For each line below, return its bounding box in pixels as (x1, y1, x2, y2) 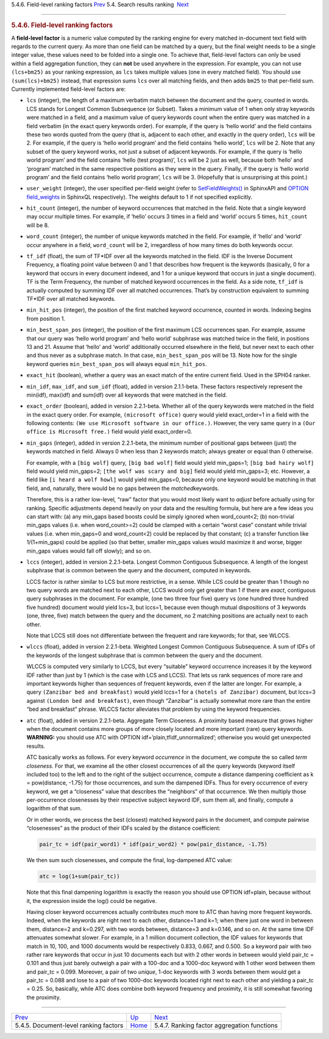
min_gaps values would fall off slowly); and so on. (26, 547, 152, 555)
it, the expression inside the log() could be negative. (26, 897, 157, 904)
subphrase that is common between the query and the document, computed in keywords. (26, 567, 252, 574)
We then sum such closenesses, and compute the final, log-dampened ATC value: (26, 857, 233, 864)
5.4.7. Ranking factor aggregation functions (154, 1021, 278, 1030)
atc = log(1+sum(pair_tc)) (39, 873, 120, 880)
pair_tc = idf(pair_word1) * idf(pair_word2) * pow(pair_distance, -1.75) (39, 841, 268, 848)
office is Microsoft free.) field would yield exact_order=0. (26, 428, 193, 436)
